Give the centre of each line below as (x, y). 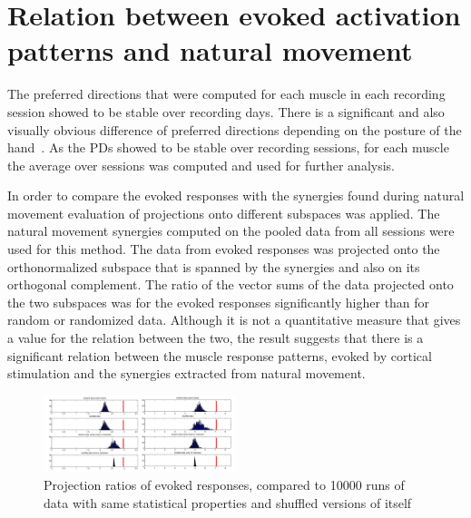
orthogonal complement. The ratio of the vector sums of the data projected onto (231, 284)
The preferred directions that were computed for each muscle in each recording (226, 94)
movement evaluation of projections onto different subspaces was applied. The (224, 213)
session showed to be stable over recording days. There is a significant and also (226, 111)
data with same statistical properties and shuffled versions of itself (228, 502)
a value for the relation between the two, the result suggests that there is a (216, 338)
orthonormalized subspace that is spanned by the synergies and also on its (214, 266)
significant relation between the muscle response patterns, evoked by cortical (220, 355)
